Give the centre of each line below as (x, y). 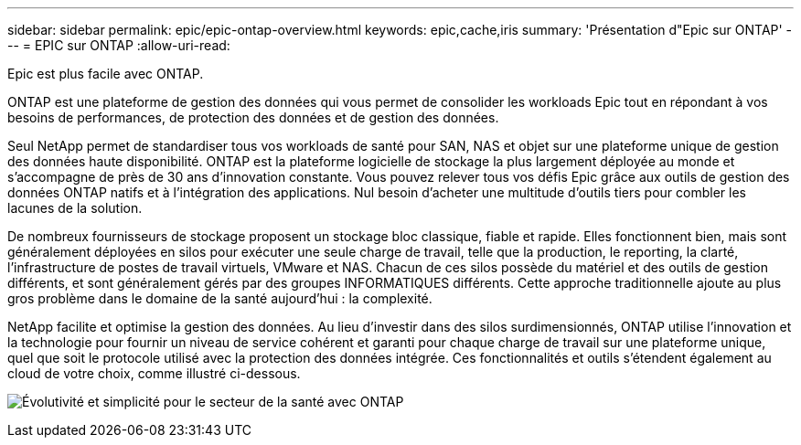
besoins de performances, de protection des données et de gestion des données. (253, 117)
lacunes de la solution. (75, 208)
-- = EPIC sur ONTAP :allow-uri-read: (119, 45)
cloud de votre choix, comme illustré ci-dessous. (154, 373)
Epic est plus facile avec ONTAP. (106, 74)
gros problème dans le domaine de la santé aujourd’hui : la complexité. (220, 298)
